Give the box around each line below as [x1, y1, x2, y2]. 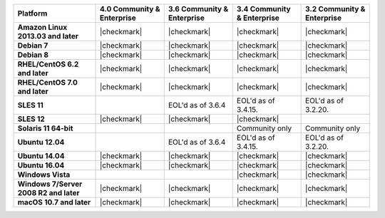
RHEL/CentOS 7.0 [17, 78, 78, 87]
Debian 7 [17, 41, 48, 50]
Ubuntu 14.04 [17, 151, 65, 160]
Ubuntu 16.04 [17, 160, 65, 170]
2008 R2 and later [17, 188, 80, 197]
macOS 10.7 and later [17, 197, 91, 207]
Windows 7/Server [17, 179, 83, 189]
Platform [17, 9, 48, 18]
